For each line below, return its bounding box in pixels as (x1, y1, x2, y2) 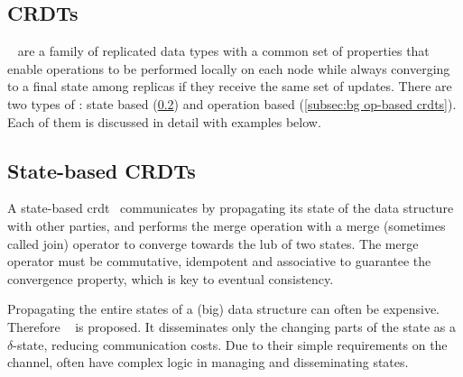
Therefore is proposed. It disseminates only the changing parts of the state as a (7, 317, 456, 336)
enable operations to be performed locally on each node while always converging (7, 59, 450, 78)
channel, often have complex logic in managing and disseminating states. (7, 353, 409, 372)
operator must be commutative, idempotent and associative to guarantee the (7, 252, 431, 271)
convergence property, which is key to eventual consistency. (7, 269, 334, 288)
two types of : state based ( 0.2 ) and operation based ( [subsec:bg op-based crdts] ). (7, 94, 457, 113)
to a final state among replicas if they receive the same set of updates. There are (7, 77, 452, 96)
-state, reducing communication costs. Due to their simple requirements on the (13, 335, 448, 354)
